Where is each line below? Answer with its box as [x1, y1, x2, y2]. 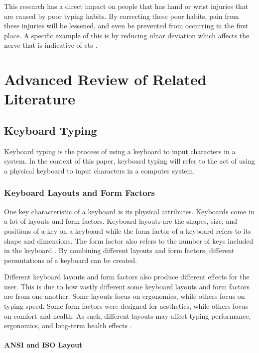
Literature [4, 88, 75, 109]
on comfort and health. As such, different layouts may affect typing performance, [4, 310, 251, 321]
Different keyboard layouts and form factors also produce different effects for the [4, 271, 250, 282]
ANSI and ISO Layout [4, 340, 83, 350]
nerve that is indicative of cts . [4, 40, 98, 50]
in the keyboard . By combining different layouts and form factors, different [4, 245, 235, 256]
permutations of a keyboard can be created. [4, 255, 137, 265]
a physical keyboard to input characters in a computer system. [4, 165, 195, 176]
